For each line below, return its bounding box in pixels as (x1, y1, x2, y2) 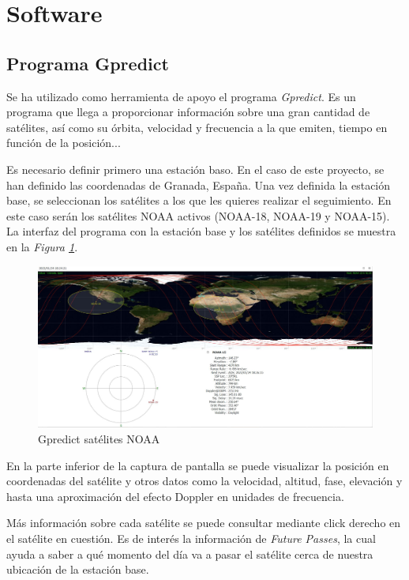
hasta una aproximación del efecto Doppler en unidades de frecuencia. (6, 488, 344, 504)
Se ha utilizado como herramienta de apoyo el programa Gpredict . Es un (6, 88, 356, 104)
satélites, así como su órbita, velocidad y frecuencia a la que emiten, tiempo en (6, 119, 388, 135)
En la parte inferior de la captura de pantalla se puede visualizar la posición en (6, 457, 389, 473)
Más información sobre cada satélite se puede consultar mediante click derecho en (6, 514, 401, 531)
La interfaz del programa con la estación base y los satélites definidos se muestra (6, 223, 396, 239)
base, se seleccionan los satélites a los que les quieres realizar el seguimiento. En (6, 192, 392, 209)
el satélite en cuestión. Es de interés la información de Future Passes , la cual (6, 530, 376, 547)
